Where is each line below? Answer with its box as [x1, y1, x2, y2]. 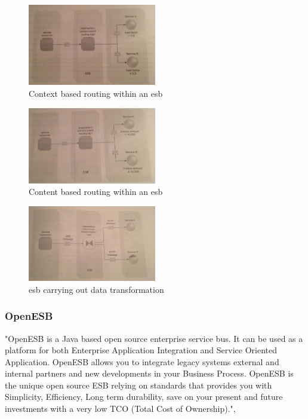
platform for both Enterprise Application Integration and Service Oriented [5, 344, 278, 356]
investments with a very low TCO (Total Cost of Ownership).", [5, 402, 236, 415]
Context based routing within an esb [29, 87, 163, 99]
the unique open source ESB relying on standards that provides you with [5, 378, 272, 391]
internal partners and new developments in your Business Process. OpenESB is [5, 367, 294, 380]
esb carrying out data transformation [29, 283, 164, 295]
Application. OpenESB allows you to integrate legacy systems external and [5, 355, 279, 368]
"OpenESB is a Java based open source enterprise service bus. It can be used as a [5, 332, 303, 344]
